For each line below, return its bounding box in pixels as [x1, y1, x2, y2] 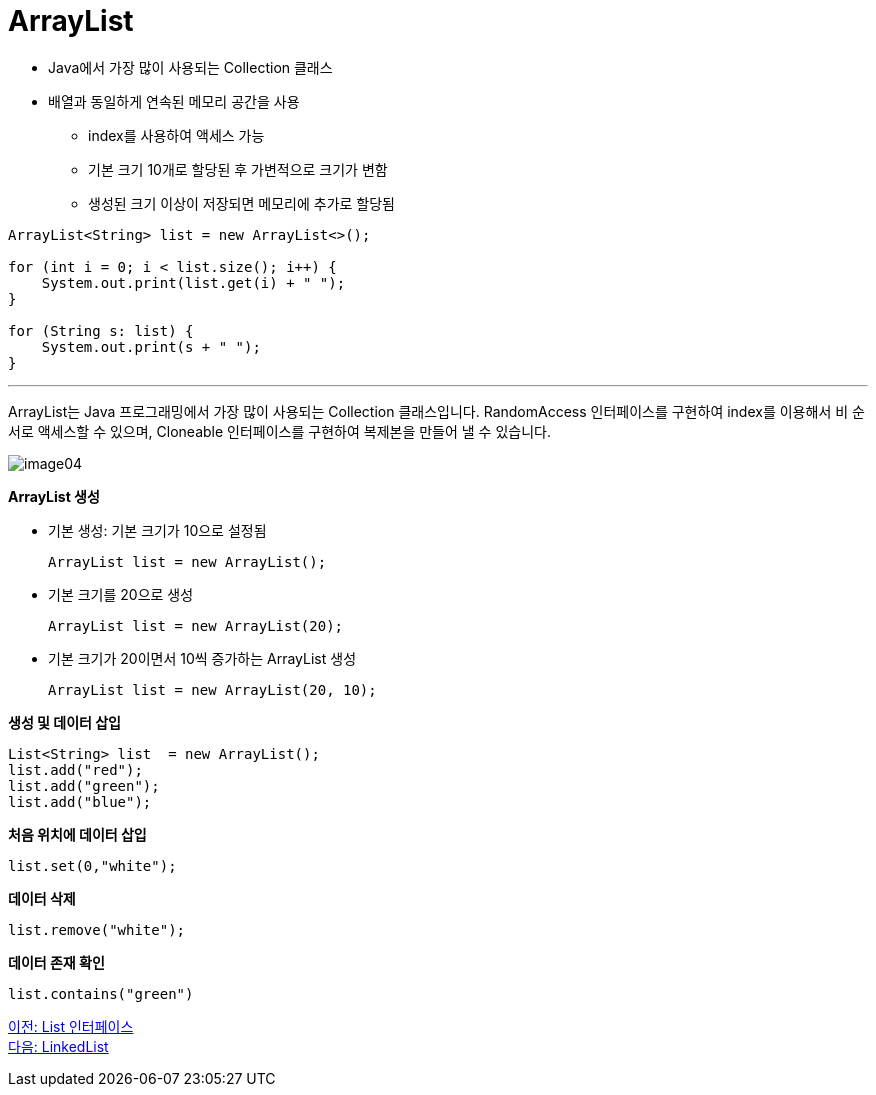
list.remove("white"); [8, 921, 186, 938]
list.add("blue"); [8, 793, 152, 810]
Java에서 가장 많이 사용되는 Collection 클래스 [48, 58, 333, 76]
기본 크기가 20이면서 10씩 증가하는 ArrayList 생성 [48, 649, 357, 667]
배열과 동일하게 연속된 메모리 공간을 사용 [48, 92, 300, 110]
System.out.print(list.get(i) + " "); [41, 274, 346, 291]
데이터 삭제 [8, 889, 76, 907]
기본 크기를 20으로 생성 [48, 585, 194, 603]
